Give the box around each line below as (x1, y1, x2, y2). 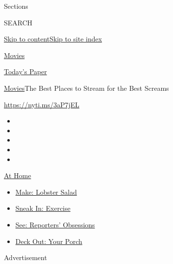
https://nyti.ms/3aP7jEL (4, 99, 79, 109)
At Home (4, 170, 31, 181)
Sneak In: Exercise (15, 203, 71, 213)
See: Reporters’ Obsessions (15, 219, 95, 229)
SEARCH (4, 17, 33, 27)
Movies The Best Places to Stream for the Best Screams (4, 82, 169, 93)
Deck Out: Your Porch (15, 236, 82, 246)
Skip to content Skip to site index (4, 34, 102, 44)
